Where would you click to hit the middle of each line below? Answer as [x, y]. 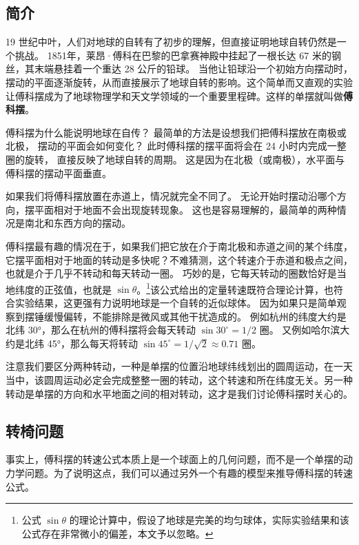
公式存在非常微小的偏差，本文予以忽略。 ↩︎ [117, 533]
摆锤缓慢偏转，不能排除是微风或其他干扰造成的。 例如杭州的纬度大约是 [185, 316]
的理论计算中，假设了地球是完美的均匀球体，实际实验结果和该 [209, 520]
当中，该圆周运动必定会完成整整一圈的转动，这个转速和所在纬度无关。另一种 [179, 379]
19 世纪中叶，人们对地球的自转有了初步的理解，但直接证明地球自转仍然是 [171, 42]
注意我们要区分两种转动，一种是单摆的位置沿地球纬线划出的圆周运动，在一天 [179, 366]
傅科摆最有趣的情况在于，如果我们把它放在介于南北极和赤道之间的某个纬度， [179, 246]
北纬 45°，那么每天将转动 [81, 343]
